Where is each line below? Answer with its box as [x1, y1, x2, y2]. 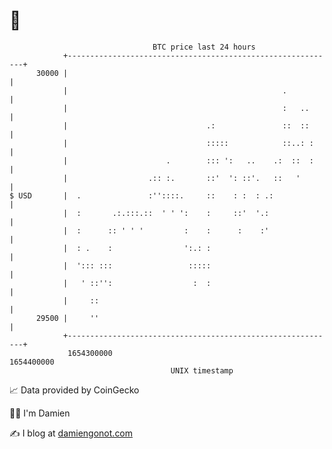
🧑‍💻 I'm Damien [9, 407, 71, 419]
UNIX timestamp [170, 365, 234, 376]
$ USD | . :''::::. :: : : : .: [9, 190, 274, 201]
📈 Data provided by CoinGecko [9, 384, 140, 396]
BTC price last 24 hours [152, 42, 256, 52]
